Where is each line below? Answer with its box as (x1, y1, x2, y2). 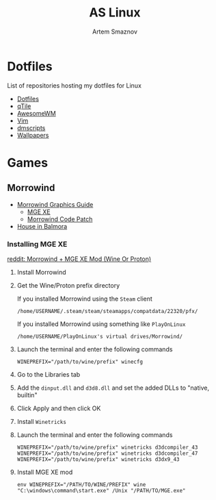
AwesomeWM (16, 109, 56, 117)
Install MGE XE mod (16, 468, 73, 476)
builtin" (16, 390, 38, 399)
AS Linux (89, 5, 141, 21)
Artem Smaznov (92, 27, 138, 36)
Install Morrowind (16, 268, 66, 276)
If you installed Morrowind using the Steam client (16, 295, 152, 303)
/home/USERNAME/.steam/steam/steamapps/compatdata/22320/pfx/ (16, 308, 198, 314)
